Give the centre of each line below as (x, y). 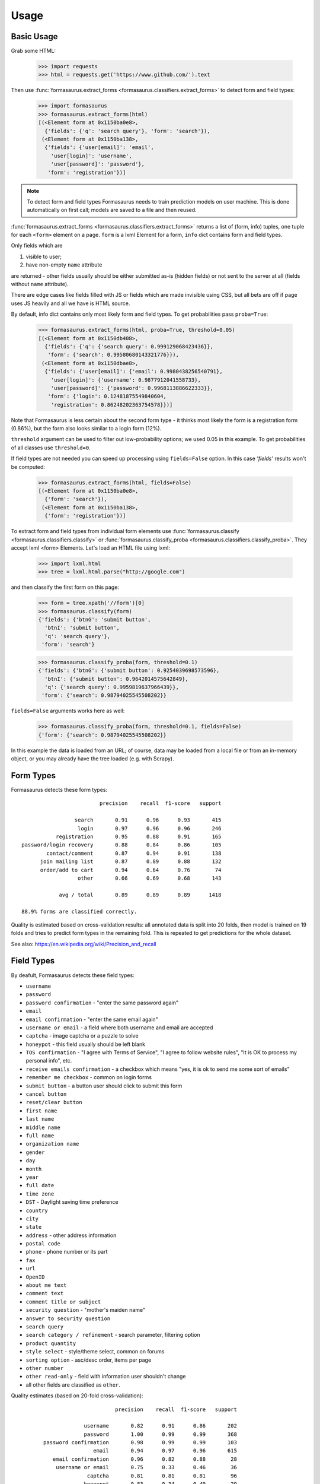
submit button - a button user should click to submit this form (104, 1086)
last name (40, 1119)
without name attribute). (40, 284)
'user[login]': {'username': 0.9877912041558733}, (126, 380)
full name (40, 1136)
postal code (43, 1244)
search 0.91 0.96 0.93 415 (148, 820)
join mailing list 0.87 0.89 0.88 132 (131, 862)
